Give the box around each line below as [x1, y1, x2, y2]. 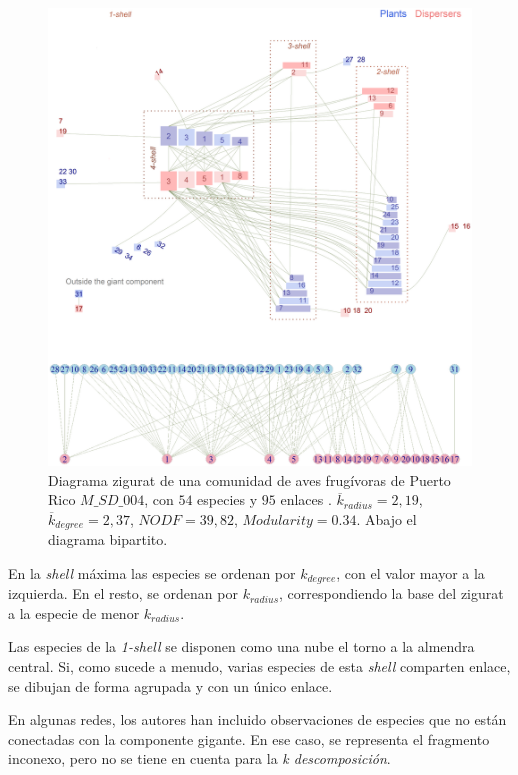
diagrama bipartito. [48, 529, 168, 550]
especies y [197, 489, 258, 510]
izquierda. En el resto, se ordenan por [8, 583, 238, 604]
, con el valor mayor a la [336, 562, 485, 583]
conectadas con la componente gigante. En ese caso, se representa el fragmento [8, 728, 490, 749]
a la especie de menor [8, 602, 140, 623]
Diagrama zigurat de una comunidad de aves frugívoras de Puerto [48, 469, 451, 490]
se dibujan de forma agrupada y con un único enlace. [8, 675, 333, 696]
